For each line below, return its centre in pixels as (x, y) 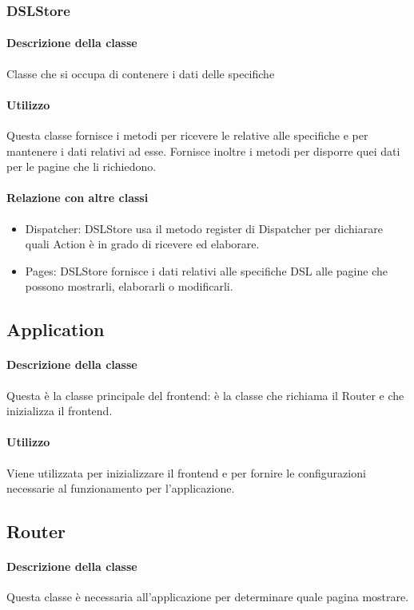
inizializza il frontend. (60, 411)
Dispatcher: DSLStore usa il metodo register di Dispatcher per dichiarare (204, 228)
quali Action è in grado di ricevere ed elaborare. (142, 244)
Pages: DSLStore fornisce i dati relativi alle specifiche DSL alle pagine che (206, 270)
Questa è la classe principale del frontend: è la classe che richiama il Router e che (205, 395)
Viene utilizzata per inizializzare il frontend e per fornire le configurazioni (186, 472)
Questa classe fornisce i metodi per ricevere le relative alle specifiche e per (187, 135)
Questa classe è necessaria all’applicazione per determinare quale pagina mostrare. (208, 597)
